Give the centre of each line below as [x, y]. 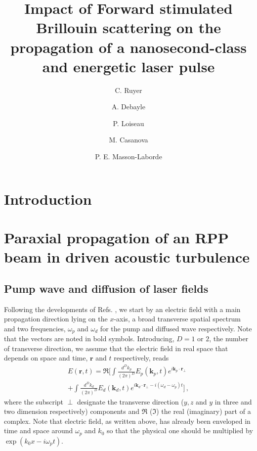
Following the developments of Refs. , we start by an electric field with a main [122, 309]
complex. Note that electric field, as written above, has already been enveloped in [127, 421]
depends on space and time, [46, 358]
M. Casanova [128, 140]
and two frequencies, [35, 328]
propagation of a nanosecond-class [128, 47]
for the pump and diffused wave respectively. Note [176, 328]
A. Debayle [128, 107]
